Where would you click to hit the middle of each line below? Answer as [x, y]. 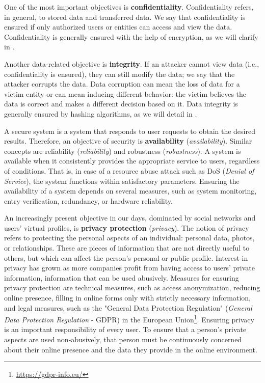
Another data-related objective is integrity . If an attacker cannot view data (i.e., [132, 63]
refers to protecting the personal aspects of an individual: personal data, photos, [129, 238]
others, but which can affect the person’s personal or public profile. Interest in [126, 257]
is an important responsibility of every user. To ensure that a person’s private [125, 329]
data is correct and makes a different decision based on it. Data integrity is [121, 104]
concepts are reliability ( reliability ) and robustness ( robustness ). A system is [123, 151]
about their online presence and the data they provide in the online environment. [131, 349]
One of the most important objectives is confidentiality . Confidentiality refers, [129, 7]
